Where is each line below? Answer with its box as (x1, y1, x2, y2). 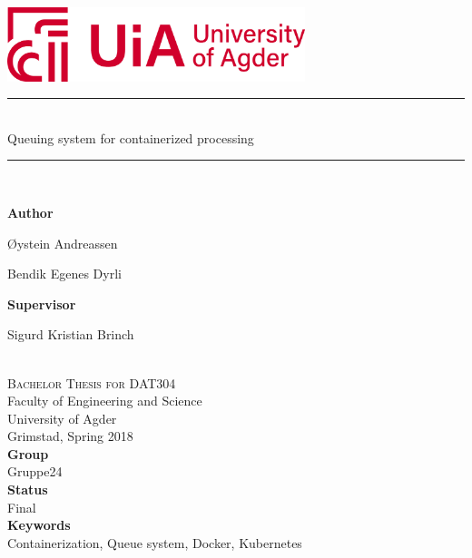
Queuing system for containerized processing (7, 128, 254, 147)
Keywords (7, 515, 71, 534)
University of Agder (7, 408, 117, 427)
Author (7, 202, 54, 221)
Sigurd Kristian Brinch (7, 325, 134, 344)
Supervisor (7, 294, 76, 313)
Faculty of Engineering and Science (7, 391, 202, 410)
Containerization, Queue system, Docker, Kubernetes (7, 533, 302, 552)
